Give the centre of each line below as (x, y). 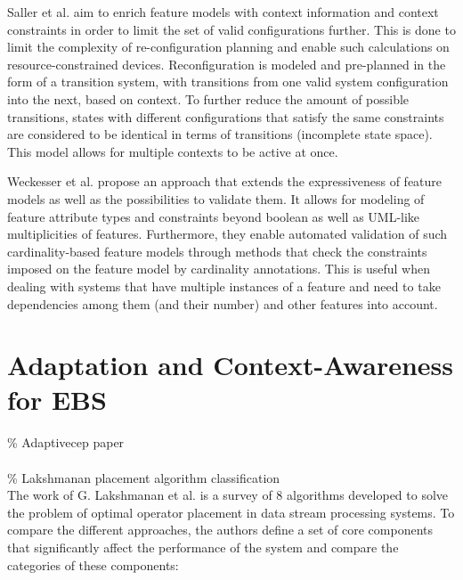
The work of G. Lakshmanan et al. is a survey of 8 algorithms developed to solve (228, 495)
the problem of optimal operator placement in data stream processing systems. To (231, 512)
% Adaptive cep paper (66, 442)
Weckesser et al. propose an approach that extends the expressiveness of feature (225, 181)
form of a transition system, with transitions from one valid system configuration (228, 82)
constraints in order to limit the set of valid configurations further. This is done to (231, 29)
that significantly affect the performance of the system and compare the (203, 547)
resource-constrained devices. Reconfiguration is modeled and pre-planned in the (227, 64)
